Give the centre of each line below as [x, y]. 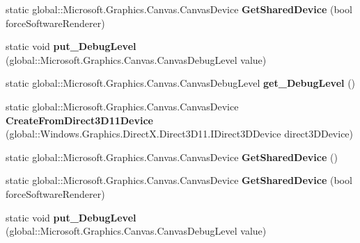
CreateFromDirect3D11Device [79, 120]
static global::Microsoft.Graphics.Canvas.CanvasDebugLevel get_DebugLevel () [181, 83]
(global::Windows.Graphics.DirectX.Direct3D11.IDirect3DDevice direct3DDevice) [180, 134]
